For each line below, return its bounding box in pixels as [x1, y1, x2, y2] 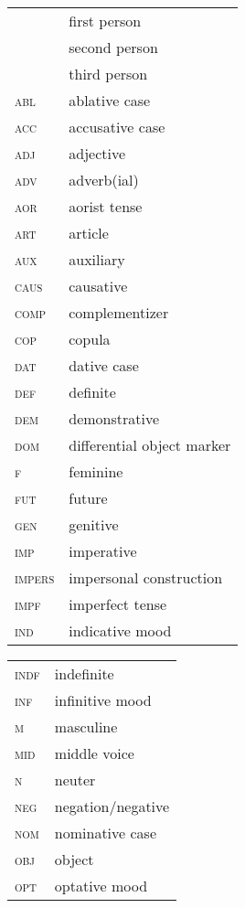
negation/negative [54, 796, 170, 817]
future [69, 487, 108, 508]
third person [69, 63, 148, 84]
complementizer [69, 302, 169, 323]
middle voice [54, 742, 134, 764]
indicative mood [69, 620, 172, 641]
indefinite [54, 663, 114, 684]
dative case [69, 355, 139, 376]
